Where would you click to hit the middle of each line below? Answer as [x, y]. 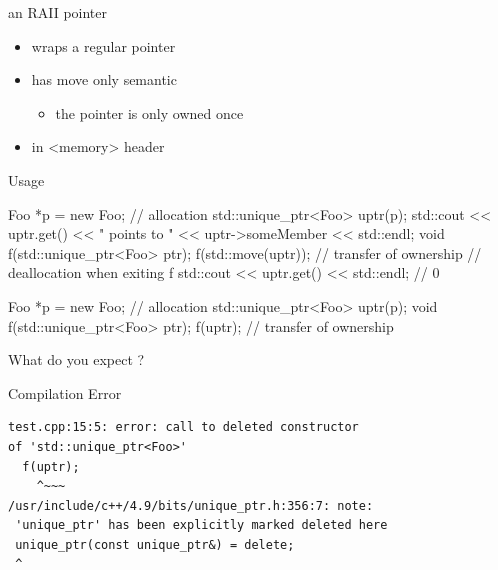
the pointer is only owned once [149, 112]
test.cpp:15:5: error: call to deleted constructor [183, 427]
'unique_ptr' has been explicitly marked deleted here [201, 525]
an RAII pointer [58, 12]
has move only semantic [104, 79]
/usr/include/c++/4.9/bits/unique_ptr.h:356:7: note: [191, 505]
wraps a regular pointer [103, 45]
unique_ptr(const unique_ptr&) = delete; [155, 544]
